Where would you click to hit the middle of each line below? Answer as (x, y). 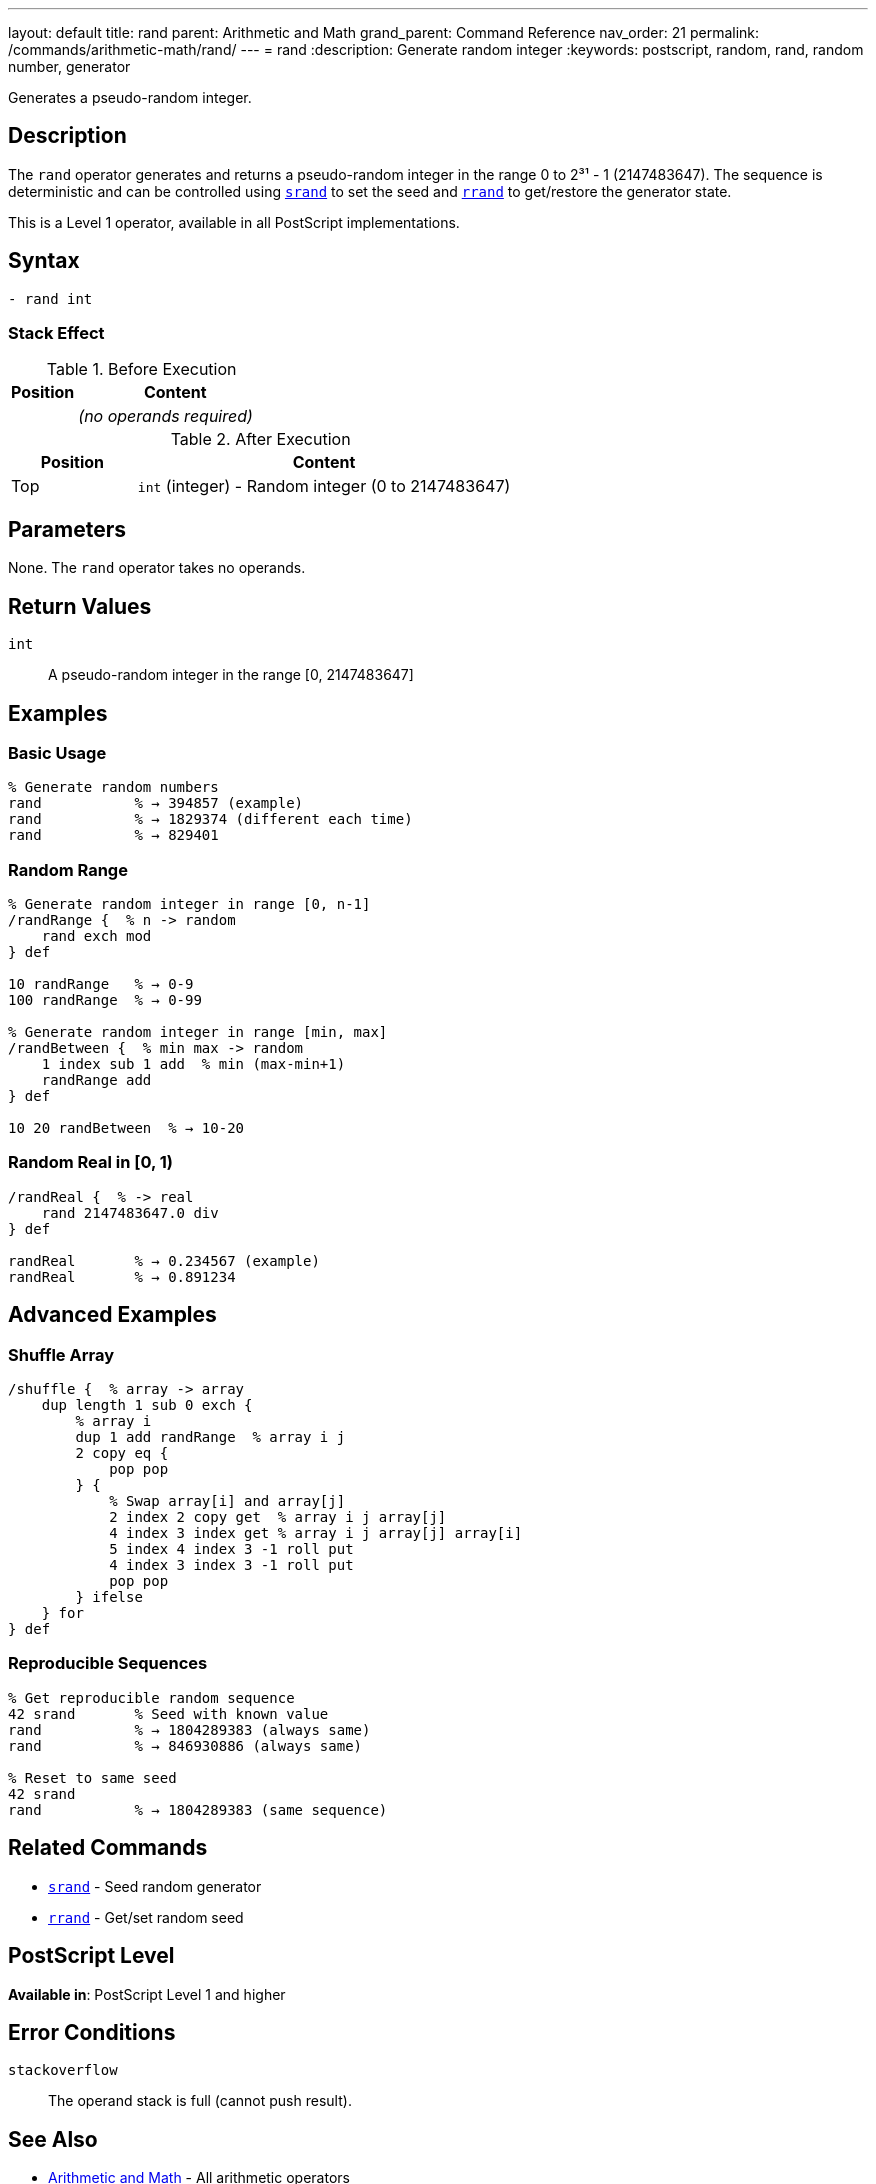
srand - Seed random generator (155, 1886)
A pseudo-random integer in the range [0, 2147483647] (231, 675)
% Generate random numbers (113, 787)
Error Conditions (92, 2032)
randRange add (96, 1080)
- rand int (50, 298)
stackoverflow (63, 2070)
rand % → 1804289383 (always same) (189, 1729)
